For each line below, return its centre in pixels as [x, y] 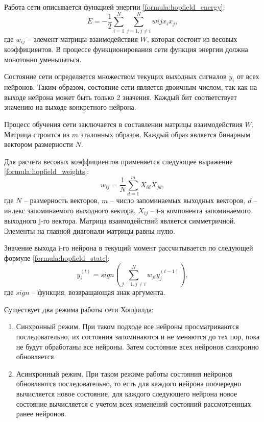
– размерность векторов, [62, 200]
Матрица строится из [37, 134]
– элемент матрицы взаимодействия [82, 39]
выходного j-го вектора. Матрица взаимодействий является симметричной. [120, 221]
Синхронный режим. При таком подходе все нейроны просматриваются [127, 326]
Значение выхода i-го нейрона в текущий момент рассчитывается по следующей [129, 248]
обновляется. [36, 356]
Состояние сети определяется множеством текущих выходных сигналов [115, 76]
